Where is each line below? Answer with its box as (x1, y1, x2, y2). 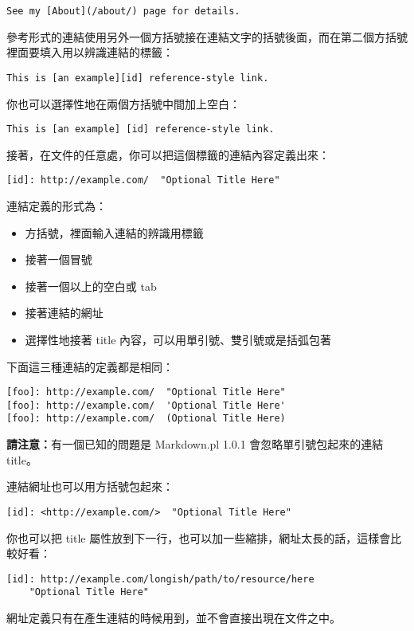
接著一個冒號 (25, 251, 92, 268)
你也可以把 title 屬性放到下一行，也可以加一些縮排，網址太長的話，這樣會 (6, 529, 391, 546)
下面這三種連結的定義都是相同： (6, 358, 174, 374)
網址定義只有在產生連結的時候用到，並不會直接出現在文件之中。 (6, 609, 341, 626)
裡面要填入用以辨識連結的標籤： (6, 44, 174, 61)
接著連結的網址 (25, 304, 103, 321)
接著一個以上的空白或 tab (25, 277, 157, 294)
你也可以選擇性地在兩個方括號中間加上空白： (6, 95, 240, 112)
